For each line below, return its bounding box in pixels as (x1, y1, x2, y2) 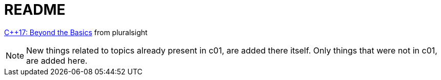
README (4, 1, 66, 18)
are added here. (26, 55, 88, 66)
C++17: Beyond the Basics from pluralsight (4, 28, 148, 37)
